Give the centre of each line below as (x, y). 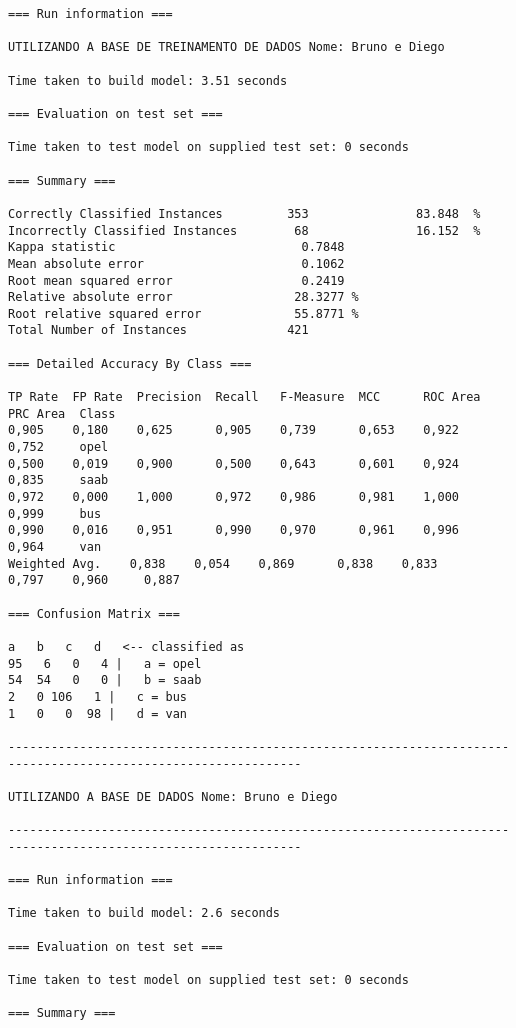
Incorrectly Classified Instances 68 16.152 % (244, 230)
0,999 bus (55, 513)
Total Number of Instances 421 (158, 330)
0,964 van (55, 547)
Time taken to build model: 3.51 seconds (148, 80)
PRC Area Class (62, 413)
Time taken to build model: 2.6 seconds (144, 913)
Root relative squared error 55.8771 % (183, 313)
